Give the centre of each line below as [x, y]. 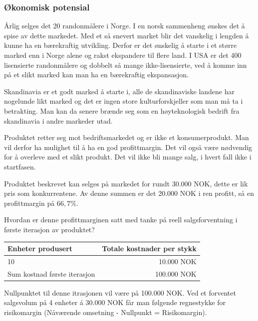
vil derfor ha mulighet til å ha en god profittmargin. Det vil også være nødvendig [128, 147]
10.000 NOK [177, 261]
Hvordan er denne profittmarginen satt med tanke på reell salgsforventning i [121, 220]
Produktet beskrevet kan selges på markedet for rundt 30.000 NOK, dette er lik [126, 183]
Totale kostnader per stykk [149, 248]
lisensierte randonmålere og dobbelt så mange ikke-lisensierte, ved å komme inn [126, 65]
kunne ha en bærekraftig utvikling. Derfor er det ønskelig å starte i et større [121, 45]
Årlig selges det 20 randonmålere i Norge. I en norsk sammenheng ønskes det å [125, 26]
